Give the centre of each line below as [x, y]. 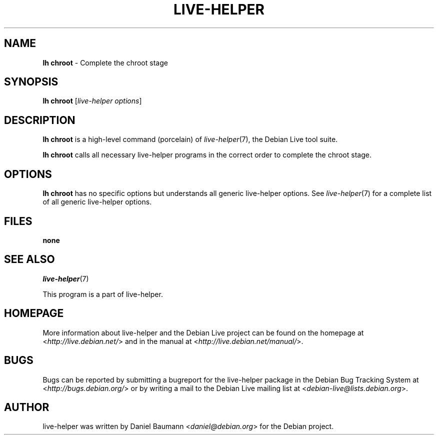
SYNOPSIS [31, 82]
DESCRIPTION [40, 120]
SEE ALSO [29, 259]
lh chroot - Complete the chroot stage [105, 62]
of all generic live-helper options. [97, 202]
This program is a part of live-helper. [103, 294]
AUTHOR [27, 407]
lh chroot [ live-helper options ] [92, 101]
